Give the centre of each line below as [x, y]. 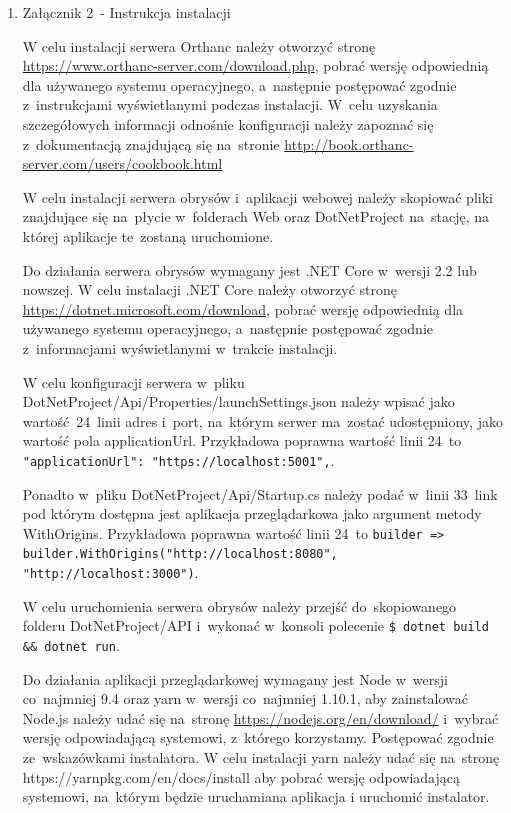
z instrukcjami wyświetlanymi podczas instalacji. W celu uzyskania [230, 104]
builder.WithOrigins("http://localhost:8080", [180, 554]
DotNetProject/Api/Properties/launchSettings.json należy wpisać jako [238, 401]
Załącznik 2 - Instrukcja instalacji [126, 12]
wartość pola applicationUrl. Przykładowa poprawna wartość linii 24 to [242, 440]
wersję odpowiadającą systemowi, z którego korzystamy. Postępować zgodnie [258, 737]
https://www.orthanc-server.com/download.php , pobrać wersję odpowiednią [255, 65]
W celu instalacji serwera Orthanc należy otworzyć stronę [199, 45]
